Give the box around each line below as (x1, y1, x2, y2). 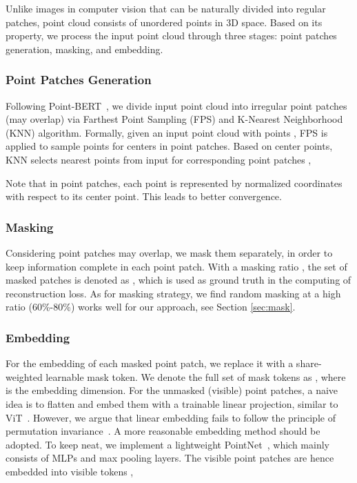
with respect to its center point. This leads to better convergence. (6, 189, 282, 204)
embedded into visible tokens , (6, 464, 134, 478)
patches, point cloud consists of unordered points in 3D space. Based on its (6, 14, 323, 29)
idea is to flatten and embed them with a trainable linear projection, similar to (6, 396, 338, 411)
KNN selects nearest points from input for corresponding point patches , (6, 152, 312, 166)
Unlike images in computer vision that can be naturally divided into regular (6, 1, 326, 15)
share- (296, 356, 322, 371)
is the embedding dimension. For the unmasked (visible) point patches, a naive (6, 383, 338, 397)
